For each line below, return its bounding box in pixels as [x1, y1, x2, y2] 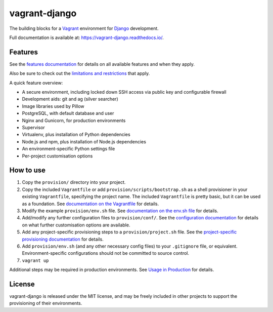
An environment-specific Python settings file [22, 146, 115, 152]
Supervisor [22, 124, 45, 130]
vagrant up [22, 257, 49, 263]
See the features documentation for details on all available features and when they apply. [9, 61, 195, 67]
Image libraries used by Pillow [22, 103, 84, 109]
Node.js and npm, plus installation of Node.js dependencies [22, 138, 147, 144]
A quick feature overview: [9, 80, 63, 86]
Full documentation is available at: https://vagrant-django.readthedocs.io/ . [9, 34, 164, 41]
